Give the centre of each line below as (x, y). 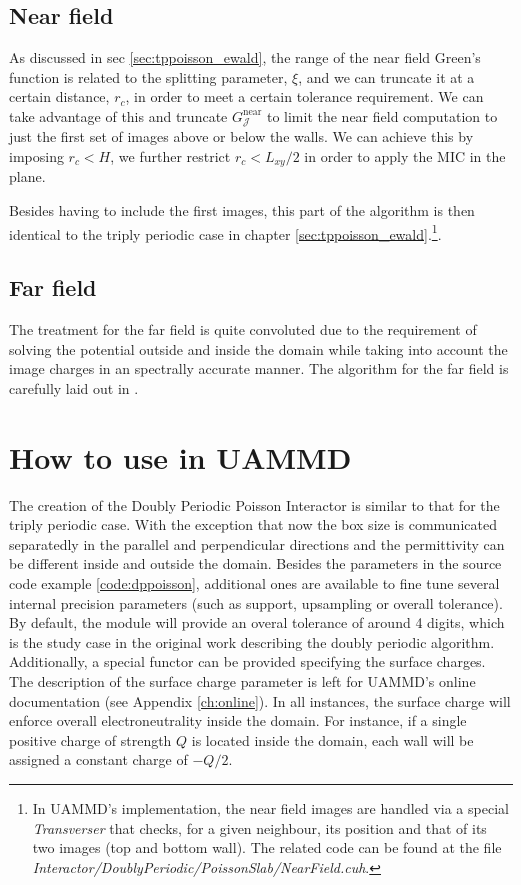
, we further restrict (170, 156)
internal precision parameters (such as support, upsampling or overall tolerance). (256, 602)
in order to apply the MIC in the (405, 156)
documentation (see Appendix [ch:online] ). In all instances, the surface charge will (260, 700)
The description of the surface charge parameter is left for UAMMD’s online (242, 680)
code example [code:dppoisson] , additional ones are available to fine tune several (254, 583)
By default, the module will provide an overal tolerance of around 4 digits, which (257, 622)
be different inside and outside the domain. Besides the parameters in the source (255, 563)
